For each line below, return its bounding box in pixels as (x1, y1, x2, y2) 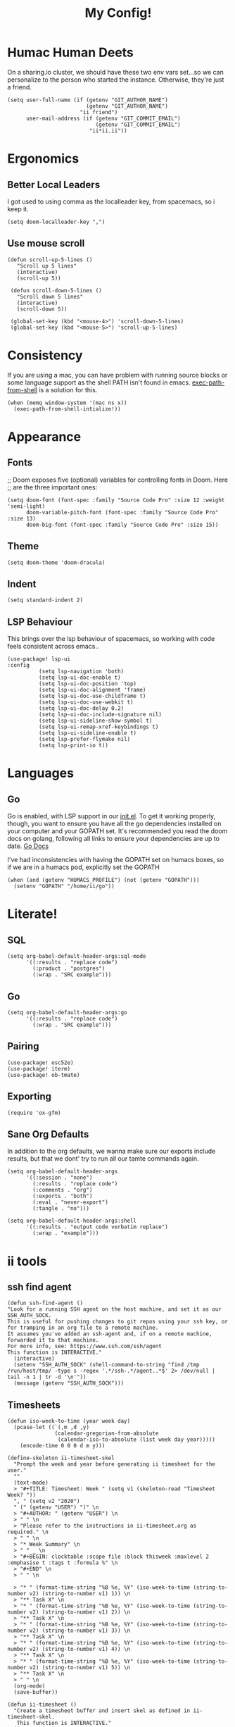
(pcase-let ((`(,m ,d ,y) (13, 1424, 90, 1431)
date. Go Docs (7, 842, 49, 850)
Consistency (7, 347, 83, 363)
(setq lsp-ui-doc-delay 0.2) (38, 705, 125, 712)
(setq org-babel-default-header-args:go (7, 1009, 128, 1016)
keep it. (7, 204, 30, 213)
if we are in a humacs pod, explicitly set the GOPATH (7, 863, 160, 871)
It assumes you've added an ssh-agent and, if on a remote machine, (7, 1330, 212, 1338)
